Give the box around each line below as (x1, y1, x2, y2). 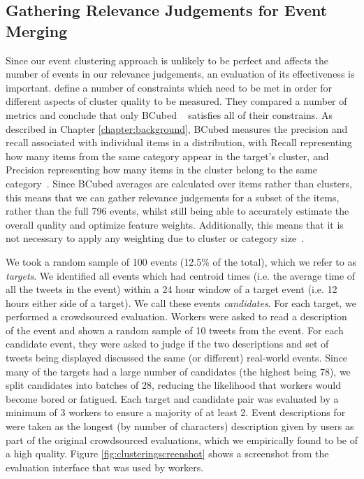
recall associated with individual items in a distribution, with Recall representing (6, 135, 352, 150)
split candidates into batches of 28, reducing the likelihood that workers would (6, 378, 341, 392)
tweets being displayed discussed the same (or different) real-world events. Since (6, 350, 348, 365)
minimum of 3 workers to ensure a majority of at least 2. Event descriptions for (6, 405, 346, 420)
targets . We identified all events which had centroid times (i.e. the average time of (6, 268, 356, 283)
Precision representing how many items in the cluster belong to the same (6, 162, 317, 177)
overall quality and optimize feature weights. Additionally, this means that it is (6, 217, 344, 231)
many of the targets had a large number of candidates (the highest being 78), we (6, 364, 351, 378)
